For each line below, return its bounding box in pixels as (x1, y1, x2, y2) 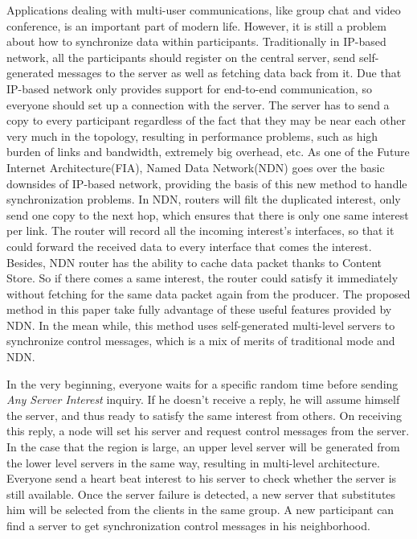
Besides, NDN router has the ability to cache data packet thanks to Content (6, 253, 382, 270)
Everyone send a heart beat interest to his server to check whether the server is (6, 470, 397, 487)
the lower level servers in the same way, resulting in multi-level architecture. (6, 454, 380, 471)
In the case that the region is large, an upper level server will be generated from (6, 438, 400, 455)
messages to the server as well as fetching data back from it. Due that (57, 64, 402, 81)
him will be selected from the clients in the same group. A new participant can (6, 501, 395, 518)
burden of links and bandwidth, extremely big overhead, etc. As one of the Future (6, 143, 410, 160)
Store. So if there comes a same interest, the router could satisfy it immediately (6, 269, 399, 286)
